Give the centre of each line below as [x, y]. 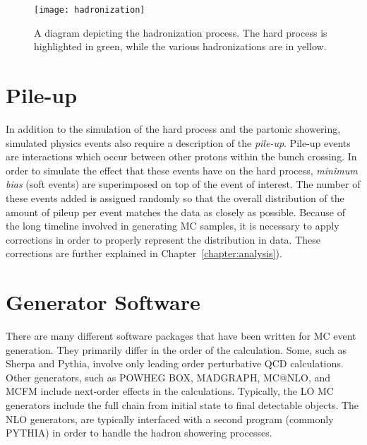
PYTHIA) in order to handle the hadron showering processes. [139, 433]
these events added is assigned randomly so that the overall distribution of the [175, 197]
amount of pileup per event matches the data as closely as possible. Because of [175, 212]
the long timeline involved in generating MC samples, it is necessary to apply [173, 226]
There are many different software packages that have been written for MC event [181, 336]
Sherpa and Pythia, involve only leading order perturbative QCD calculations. [175, 363]
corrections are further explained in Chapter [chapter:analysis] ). [144, 253]
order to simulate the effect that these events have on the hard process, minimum [182, 170]
